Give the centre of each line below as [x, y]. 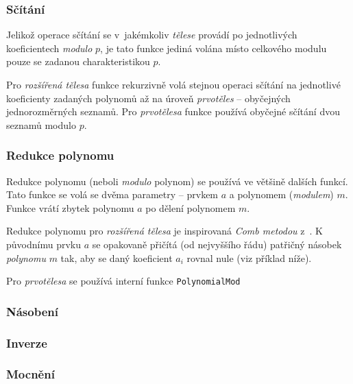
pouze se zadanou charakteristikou [78, 61]
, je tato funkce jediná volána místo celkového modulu [214, 48]
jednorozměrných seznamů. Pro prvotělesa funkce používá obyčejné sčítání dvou [173, 111]
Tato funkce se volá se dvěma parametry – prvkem [112, 194]
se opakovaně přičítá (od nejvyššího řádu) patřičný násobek [217, 244]
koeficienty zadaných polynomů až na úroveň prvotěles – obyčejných [148, 98]
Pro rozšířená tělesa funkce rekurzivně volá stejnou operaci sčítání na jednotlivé [173, 84]
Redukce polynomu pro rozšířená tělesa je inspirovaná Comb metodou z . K [165, 231]
